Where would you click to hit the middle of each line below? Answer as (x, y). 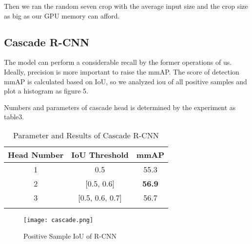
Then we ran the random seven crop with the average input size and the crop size (126, 6)
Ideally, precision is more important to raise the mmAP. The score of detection (122, 71)
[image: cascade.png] (58, 220)
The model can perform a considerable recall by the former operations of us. (118, 62)
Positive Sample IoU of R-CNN (70, 235)
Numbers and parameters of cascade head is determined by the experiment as (120, 107)
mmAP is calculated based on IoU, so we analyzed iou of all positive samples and (126, 81)
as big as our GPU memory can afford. (62, 15)
